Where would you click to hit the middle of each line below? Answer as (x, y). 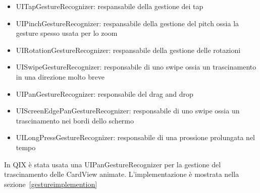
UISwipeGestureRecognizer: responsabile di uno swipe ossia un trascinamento (136, 67)
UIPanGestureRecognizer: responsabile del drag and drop (105, 93)
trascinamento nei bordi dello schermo (75, 120)
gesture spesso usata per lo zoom (67, 33)
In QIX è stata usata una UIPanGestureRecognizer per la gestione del (113, 164)
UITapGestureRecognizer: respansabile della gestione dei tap (110, 6)
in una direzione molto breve (60, 76)
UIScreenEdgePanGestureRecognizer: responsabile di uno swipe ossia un (128, 111)
